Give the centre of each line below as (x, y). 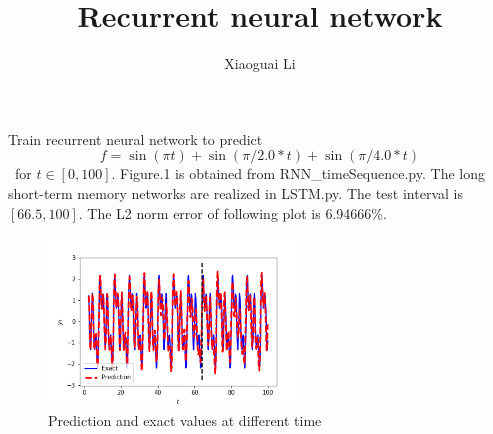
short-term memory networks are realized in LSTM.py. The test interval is (235, 192)
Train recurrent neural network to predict (135, 138)
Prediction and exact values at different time (185, 420)
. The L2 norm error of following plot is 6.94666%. (232, 212)
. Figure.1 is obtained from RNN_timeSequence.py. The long (298, 173)
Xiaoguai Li (260, 63)
